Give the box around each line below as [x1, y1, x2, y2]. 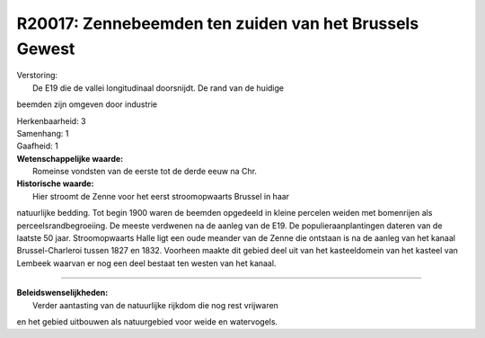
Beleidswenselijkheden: [16, 288, 109, 298]
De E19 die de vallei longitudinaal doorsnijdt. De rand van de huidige [32, 82, 285, 93]
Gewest [16, 39, 75, 58]
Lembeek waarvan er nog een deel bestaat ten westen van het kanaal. [16, 257, 277, 269]
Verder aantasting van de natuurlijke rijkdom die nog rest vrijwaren [32, 299, 278, 310]
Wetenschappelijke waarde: [16, 153, 124, 164]
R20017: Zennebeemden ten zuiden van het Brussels [16, 13, 419, 33]
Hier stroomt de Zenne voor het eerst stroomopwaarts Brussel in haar [32, 191, 290, 201]
